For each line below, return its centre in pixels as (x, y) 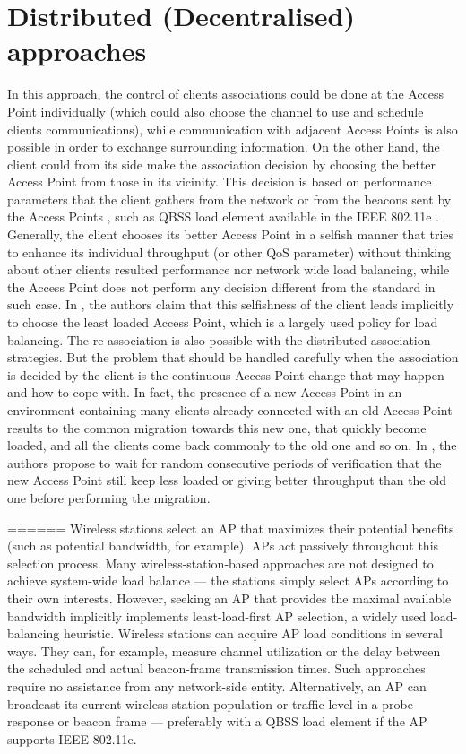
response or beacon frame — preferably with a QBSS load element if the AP (217, 721)
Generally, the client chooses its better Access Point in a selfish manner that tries (231, 234)
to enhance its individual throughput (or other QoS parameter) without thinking (229, 251)
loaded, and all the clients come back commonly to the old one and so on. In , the (232, 445)
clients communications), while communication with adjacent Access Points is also (233, 129)
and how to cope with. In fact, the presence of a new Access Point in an (205, 392)
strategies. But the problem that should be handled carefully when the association (233, 357)
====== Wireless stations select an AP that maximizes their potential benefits (231, 528)
